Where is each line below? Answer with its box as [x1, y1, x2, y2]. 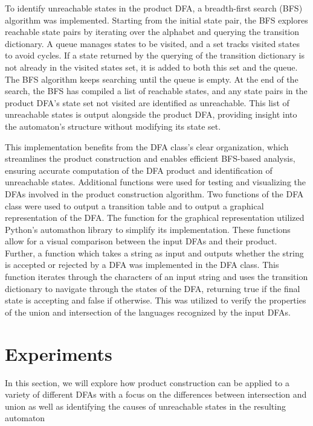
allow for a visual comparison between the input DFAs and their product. [5, 235, 277, 247]
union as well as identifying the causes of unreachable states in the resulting [5, 399, 286, 412]
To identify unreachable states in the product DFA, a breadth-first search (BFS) [5, 2, 303, 14]
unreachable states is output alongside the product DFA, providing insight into [5, 108, 297, 121]
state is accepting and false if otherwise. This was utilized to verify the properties [5, 294, 306, 307]
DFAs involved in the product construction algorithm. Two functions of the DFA [5, 187, 304, 200]
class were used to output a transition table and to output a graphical [5, 199, 264, 212]
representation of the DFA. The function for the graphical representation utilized [5, 211, 305, 224]
